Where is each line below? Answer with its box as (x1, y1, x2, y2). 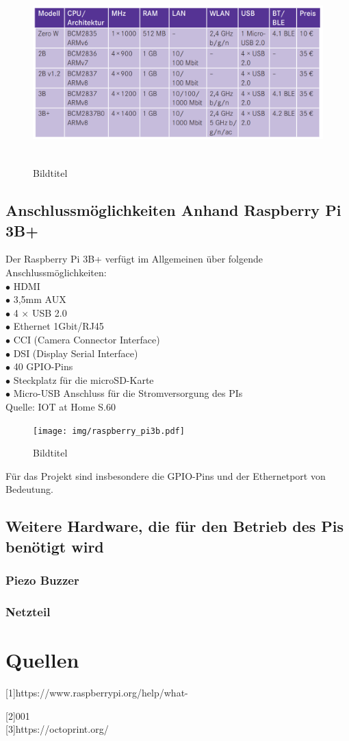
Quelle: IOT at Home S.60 (5, 399, 116, 413)
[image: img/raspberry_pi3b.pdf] (33, 426, 185, 436)
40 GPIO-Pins (13, 359, 73, 374)
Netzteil (5, 603, 51, 620)
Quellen (5, 646, 79, 674)
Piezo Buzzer (5, 572, 79, 589)
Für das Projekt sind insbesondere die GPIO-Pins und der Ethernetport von (5, 468, 326, 483)
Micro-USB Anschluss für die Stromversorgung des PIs (13, 386, 243, 400)
